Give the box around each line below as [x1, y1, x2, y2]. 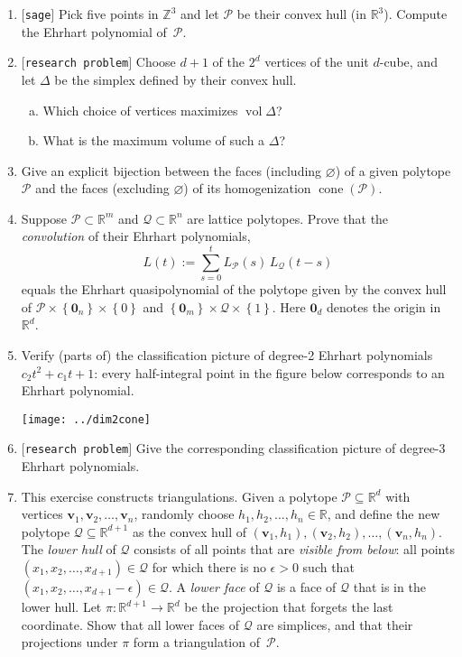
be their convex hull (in [236, 5, 366, 23]
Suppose [21, 208, 68, 227]
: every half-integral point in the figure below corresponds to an [94, 363, 445, 382]
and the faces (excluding [35, 179, 170, 198]
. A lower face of [168, 578, 260, 597]
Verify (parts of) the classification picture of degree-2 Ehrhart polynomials [21, 345, 433, 364]
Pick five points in [58, 5, 159, 23]
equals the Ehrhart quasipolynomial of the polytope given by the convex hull [21, 280, 447, 299]
